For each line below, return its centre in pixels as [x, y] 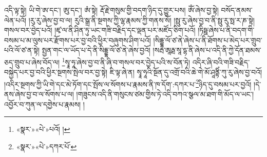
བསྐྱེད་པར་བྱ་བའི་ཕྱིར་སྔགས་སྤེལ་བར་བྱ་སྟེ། [56, 72]
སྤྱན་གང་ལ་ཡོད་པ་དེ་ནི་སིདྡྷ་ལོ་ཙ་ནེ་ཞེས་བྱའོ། [96, 50]
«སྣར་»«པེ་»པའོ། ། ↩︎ [43, 129]
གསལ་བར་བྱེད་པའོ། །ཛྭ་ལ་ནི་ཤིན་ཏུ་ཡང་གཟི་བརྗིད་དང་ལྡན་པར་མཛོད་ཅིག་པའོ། [100, 30]
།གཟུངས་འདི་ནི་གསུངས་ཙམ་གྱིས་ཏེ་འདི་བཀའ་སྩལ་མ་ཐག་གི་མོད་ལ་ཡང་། [165, 94]
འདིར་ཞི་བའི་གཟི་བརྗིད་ [221, 62]
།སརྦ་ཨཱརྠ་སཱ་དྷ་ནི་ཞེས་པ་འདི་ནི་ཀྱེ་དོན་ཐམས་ [207, 50]
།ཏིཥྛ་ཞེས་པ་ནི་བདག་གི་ [226, 30]
